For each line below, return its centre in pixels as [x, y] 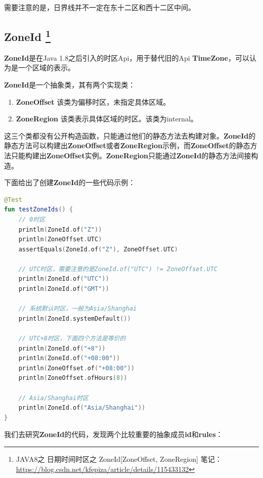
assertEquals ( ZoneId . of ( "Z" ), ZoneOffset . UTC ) [98, 249]
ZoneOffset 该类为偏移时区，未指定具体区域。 [93, 101]
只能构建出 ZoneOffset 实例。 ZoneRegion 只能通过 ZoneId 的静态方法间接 [131, 155]
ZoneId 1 [28, 35]
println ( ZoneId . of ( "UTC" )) [64, 279]
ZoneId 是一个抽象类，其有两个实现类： [70, 84]
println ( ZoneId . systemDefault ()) [75, 318]
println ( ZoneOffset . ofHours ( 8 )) [73, 378]
